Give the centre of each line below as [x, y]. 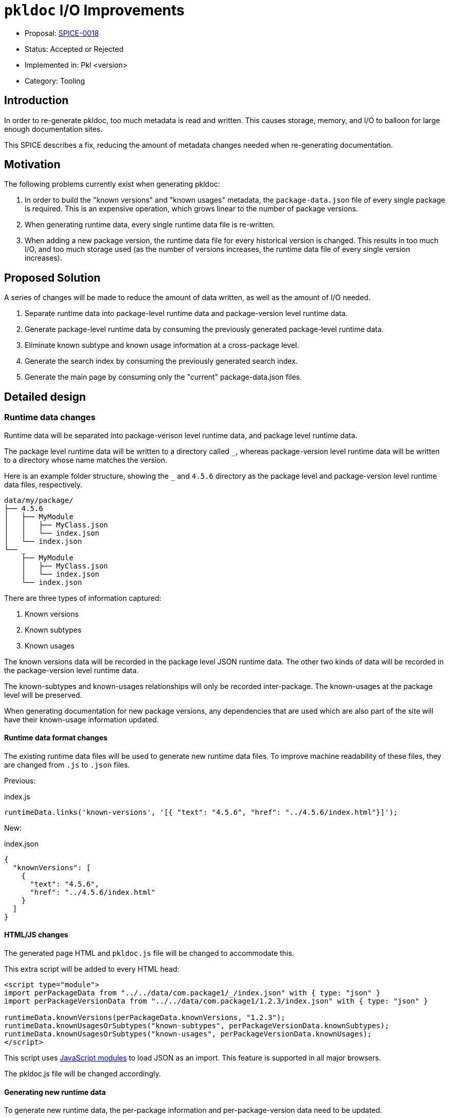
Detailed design [45, 397]
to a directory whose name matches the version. [86, 460]
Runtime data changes [50, 417]
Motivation [32, 165]
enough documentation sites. [53, 129]
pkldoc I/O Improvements [94, 10]
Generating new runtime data [55, 1092]
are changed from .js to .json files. [67, 764]
